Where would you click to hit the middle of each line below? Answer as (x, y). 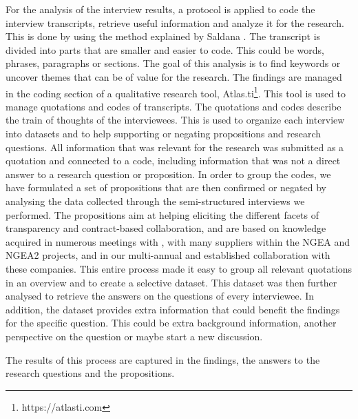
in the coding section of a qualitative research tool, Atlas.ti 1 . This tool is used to (176, 92)
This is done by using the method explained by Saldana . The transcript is (163, 36)
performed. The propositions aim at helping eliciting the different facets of (162, 214)
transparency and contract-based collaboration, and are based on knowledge (166, 228)
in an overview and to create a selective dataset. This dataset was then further (171, 282)
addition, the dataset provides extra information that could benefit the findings (173, 309)
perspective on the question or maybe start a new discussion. (134, 336)
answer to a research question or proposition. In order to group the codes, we (168, 174)
